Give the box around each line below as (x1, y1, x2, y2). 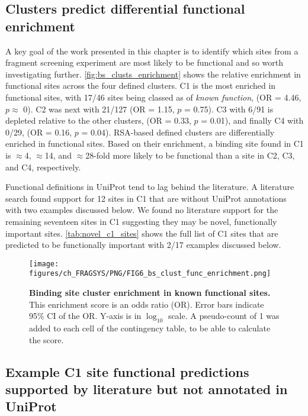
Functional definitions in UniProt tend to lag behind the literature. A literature (5, 180, 294, 193)
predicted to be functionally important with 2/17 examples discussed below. (5, 238, 281, 251)
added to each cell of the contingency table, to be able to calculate (29, 321, 271, 334)
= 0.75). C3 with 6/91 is (184, 102, 274, 115)
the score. (29, 333, 64, 346)
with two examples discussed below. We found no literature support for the (5, 204, 278, 216)
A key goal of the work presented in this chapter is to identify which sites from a (5, 44, 299, 57)
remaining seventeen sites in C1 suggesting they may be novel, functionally (5, 215, 277, 227)
